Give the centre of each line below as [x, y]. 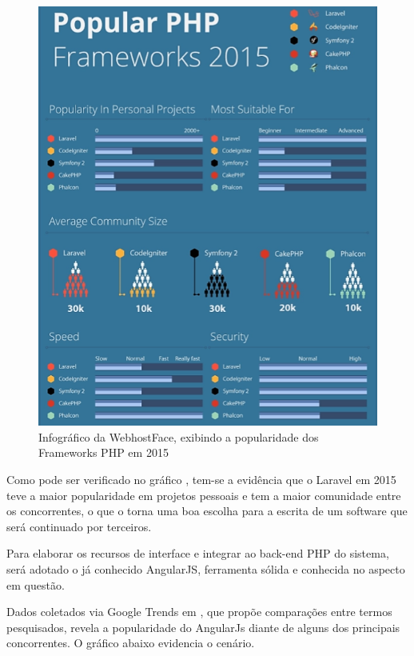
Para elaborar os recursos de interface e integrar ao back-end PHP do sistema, [198, 553]
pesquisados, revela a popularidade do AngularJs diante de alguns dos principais [203, 627]
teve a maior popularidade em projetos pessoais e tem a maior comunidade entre [204, 495]
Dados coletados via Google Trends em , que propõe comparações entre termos [199, 612]
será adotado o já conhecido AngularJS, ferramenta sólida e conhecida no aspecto [206, 568]
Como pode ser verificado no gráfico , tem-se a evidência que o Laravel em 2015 [201, 479]
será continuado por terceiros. [79, 526]
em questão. [36, 584]
